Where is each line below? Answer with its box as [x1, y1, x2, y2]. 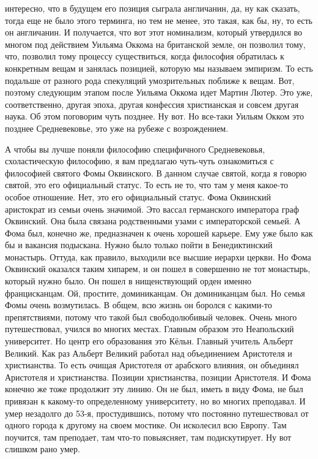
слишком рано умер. [5, 442, 80, 455]
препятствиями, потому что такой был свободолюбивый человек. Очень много [5, 310, 297, 323]
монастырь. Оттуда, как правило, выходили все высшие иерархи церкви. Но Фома [5, 250, 311, 263]
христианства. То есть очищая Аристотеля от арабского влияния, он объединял [5, 358, 299, 371]
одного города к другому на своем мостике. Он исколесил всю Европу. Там [5, 419, 287, 431]
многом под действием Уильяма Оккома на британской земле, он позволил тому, [5, 37, 306, 50]
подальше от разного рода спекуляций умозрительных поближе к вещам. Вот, [5, 74, 295, 86]
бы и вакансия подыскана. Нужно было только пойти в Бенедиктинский [5, 238, 273, 251]
